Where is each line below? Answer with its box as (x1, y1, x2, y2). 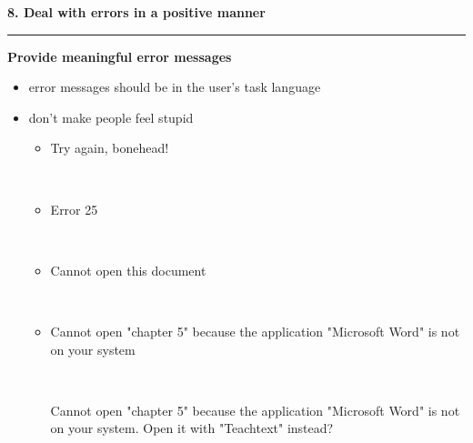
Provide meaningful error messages (7, 46, 232, 65)
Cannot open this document (50, 260, 206, 279)
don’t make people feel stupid (28, 107, 194, 126)
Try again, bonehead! (50, 138, 169, 157)
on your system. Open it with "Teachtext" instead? (50, 418, 334, 438)
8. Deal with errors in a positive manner (7, 3, 266, 21)
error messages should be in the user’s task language (28, 77, 321, 96)
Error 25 (50, 199, 98, 218)
